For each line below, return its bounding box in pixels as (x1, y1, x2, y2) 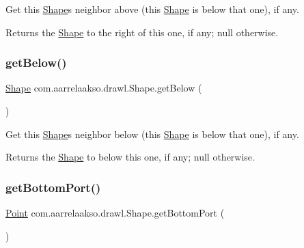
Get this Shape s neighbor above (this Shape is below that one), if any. (5, 2, 299, 16)
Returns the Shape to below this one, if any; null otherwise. (5, 150, 255, 164)
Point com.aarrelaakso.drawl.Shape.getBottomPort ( (5, 206, 225, 219)
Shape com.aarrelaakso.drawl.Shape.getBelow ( (5, 81, 202, 95)
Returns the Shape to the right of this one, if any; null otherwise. (5, 25, 279, 39)
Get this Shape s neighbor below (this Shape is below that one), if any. (5, 126, 299, 141)
